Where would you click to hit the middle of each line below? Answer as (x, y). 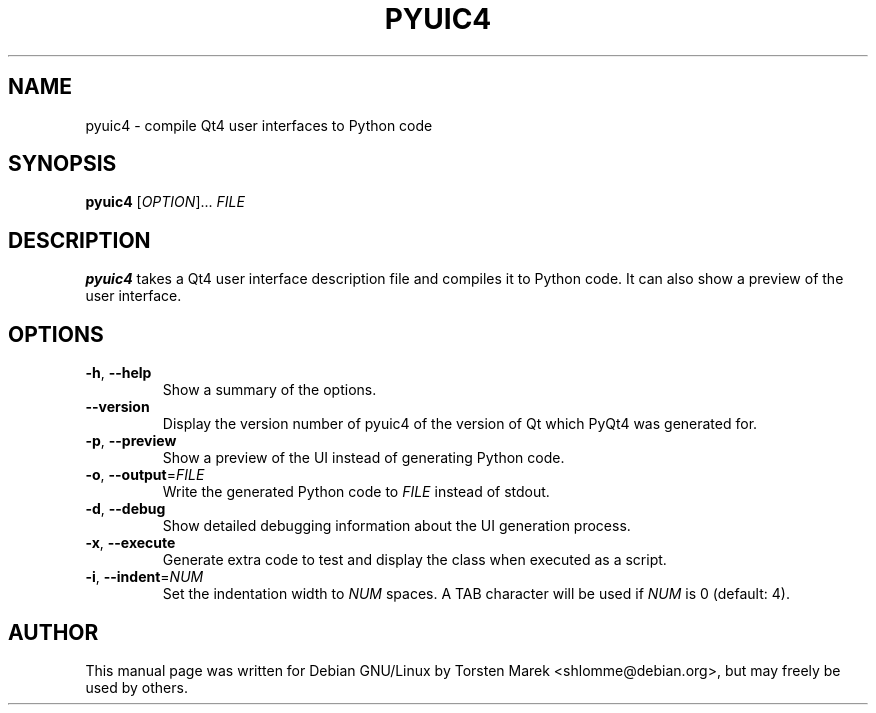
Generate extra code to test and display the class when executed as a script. (414, 560)
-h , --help (118, 373)
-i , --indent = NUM (144, 577)
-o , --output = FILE (145, 475)
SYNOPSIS (62, 164)
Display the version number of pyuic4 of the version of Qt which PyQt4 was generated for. (460, 424)
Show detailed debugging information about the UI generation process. (396, 526)
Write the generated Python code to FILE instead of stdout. (356, 492)
